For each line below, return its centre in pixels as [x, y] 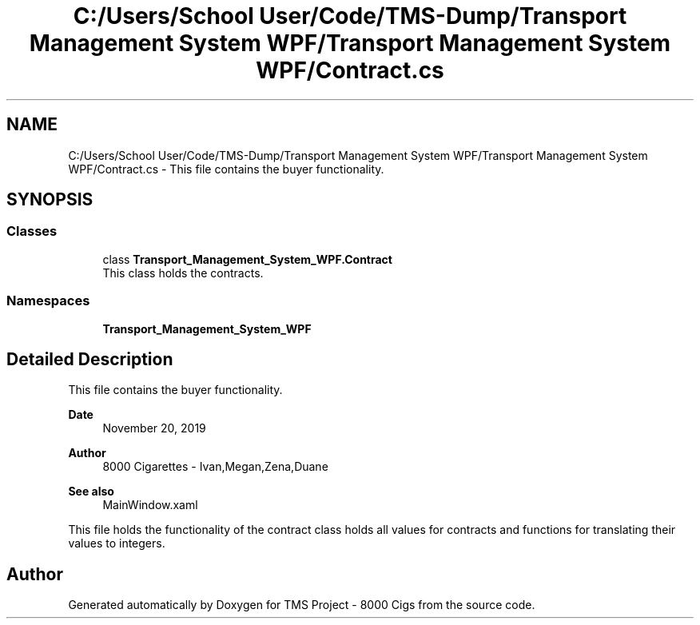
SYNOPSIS [50, 200]
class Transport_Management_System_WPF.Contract [247, 259]
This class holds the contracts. [183, 273]
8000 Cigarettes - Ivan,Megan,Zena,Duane [215, 467]
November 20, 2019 [154, 428]
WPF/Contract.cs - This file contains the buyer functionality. [226, 169]
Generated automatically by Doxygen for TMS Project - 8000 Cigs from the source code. [302, 605]
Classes [32, 231]
